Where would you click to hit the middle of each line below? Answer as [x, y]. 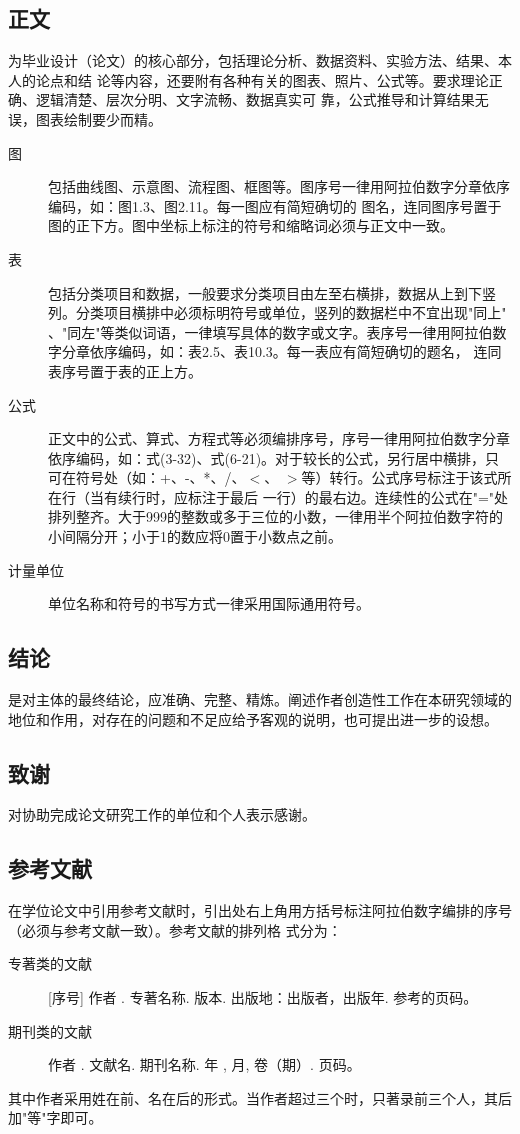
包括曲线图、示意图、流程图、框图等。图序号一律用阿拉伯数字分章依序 [279, 186]
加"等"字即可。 [55, 1117]
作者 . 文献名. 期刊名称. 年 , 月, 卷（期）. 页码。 [204, 1064]
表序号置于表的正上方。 [125, 370]
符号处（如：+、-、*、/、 [160, 477]
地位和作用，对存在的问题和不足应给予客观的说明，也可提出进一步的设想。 [253, 718]
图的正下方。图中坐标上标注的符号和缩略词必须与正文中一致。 [251, 225]
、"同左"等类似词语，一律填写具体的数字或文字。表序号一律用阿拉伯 [270, 331]
